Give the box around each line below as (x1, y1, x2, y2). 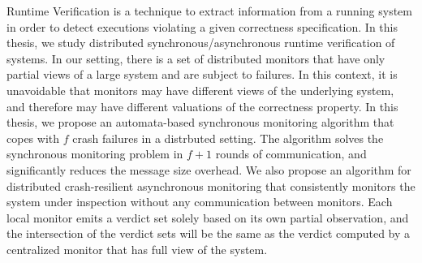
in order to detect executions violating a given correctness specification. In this (6, 18, 398, 35)
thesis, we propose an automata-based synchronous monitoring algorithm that (6, 114, 394, 131)
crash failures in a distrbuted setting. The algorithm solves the (72, 129, 384, 146)
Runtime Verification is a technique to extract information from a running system (6, 2, 412, 19)
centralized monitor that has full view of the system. (6, 240, 268, 257)
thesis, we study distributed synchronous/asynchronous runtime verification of (6, 34, 395, 51)
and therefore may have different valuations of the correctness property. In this (6, 97, 398, 114)
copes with (6, 129, 60, 146)
